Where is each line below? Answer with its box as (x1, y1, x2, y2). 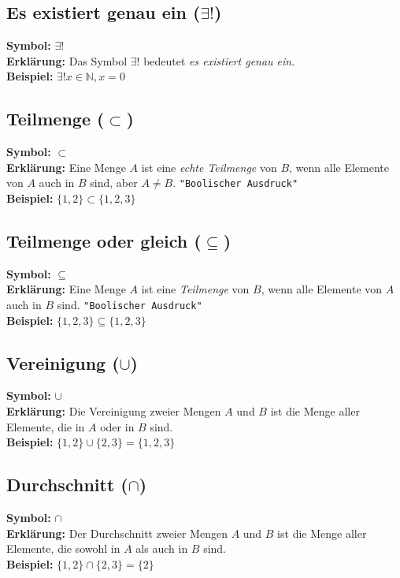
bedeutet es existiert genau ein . (143, 52, 295, 69)
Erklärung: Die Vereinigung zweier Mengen (6, 403, 221, 420)
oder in (100, 418, 135, 434)
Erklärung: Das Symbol (6, 52, 128, 69)
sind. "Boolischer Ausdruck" (57, 296, 202, 313)
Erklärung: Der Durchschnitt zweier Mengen (6, 524, 228, 541)
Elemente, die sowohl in (6, 540, 120, 557)
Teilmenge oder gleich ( (6, 229, 202, 253)
